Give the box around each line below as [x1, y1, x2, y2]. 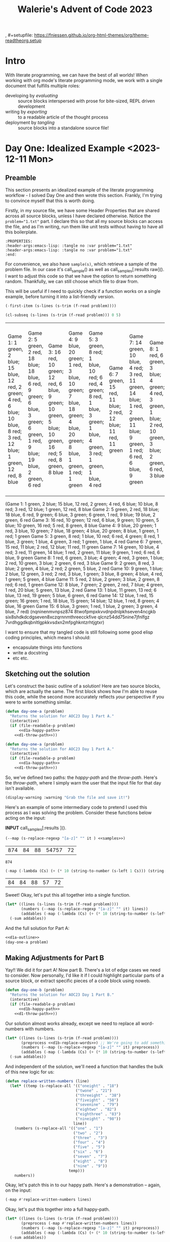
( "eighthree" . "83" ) [75, 1112, 121, 1117]
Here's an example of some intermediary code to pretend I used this [5, 804, 148, 810]
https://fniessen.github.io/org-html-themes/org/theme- [34, 32, 149, 38]
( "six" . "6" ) [73, 1149, 103, 1154]
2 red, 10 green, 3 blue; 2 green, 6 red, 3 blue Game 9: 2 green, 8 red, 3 [5, 560, 154, 566]
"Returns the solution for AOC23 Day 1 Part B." [10, 992, 114, 997]
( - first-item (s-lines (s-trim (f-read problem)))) [5, 303, 116, 308]
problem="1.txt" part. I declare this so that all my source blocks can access [5, 218, 163, 224]
